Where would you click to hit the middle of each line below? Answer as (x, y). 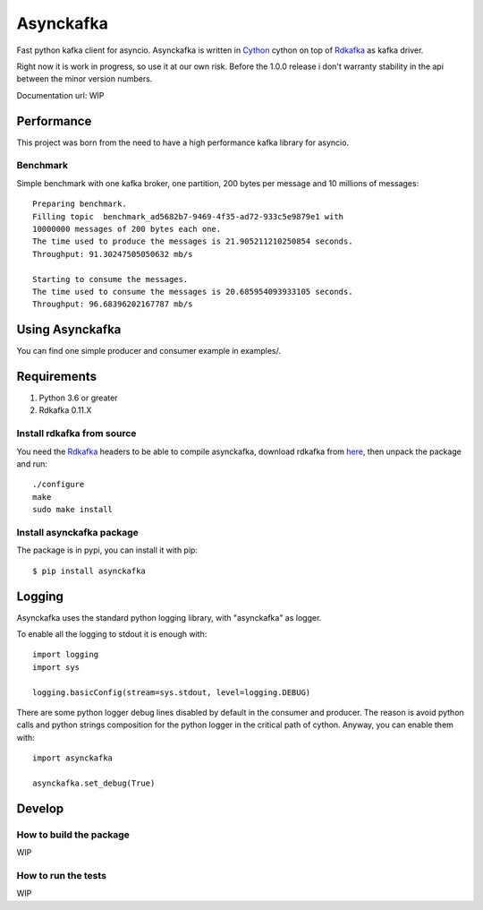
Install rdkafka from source (76, 434)
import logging (66, 655)
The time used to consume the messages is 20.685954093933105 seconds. (193, 292)
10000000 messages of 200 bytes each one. (127, 229)
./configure (59, 485)
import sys (56, 667)
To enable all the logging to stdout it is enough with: (112, 634)
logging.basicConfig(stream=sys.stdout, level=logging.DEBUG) (172, 692)
